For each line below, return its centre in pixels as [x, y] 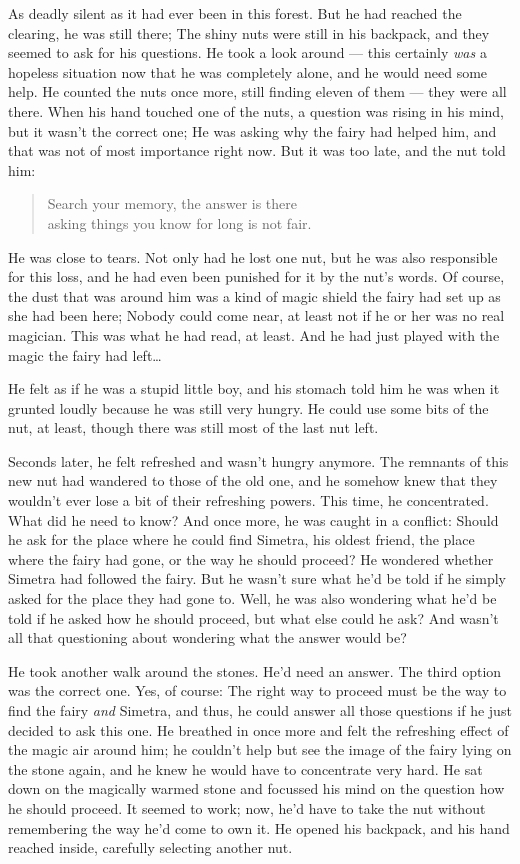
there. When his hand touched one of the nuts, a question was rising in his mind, [256, 110]
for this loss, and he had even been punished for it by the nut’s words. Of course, [256, 276]
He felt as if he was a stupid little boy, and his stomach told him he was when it [254, 388]
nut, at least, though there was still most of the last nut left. [193, 427]
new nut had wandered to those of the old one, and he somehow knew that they [253, 480]
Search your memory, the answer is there [172, 203]
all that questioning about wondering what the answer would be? [207, 637]
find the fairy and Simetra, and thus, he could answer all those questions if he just [260, 710]
